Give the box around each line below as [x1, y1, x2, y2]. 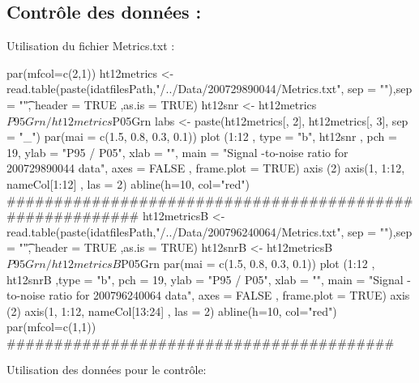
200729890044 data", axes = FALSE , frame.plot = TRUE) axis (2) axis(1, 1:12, [6, 160, 405, 177]
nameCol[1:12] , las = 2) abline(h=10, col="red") [6, 175, 250, 192]
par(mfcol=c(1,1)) [6, 318, 96, 335]
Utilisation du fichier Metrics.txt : [6, 37, 175, 54]
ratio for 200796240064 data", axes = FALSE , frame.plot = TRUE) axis [49, 287, 410, 304]
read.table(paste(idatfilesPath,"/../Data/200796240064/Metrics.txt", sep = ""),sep [6, 223, 413, 240]
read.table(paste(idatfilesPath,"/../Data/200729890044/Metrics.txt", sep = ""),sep [6, 80, 413, 97]
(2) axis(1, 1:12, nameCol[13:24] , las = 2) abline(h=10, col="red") [6, 302, 337, 319]
